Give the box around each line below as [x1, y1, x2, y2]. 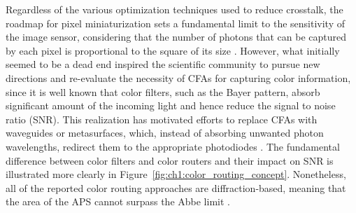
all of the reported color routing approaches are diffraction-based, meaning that [6, 180, 346, 195]
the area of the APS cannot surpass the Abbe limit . [6, 194, 230, 209]
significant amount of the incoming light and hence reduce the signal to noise [6, 98, 336, 113]
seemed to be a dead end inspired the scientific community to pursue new [6, 57, 320, 71]
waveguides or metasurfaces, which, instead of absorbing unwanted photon [6, 125, 324, 140]
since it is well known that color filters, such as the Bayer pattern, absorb [6, 84, 320, 99]
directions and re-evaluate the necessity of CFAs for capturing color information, [6, 70, 351, 85]
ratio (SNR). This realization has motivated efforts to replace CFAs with [6, 111, 318, 126]
